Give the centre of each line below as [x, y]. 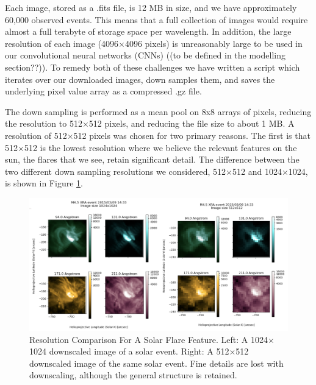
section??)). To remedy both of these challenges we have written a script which [153, 67]
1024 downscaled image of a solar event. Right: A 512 [129, 351]
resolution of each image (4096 [62, 43]
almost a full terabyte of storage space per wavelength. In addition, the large [148, 31]
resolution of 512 [36, 135]
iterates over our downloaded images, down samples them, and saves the [140, 79]
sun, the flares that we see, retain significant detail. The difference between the [152, 159]
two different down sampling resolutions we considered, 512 [116, 171]
